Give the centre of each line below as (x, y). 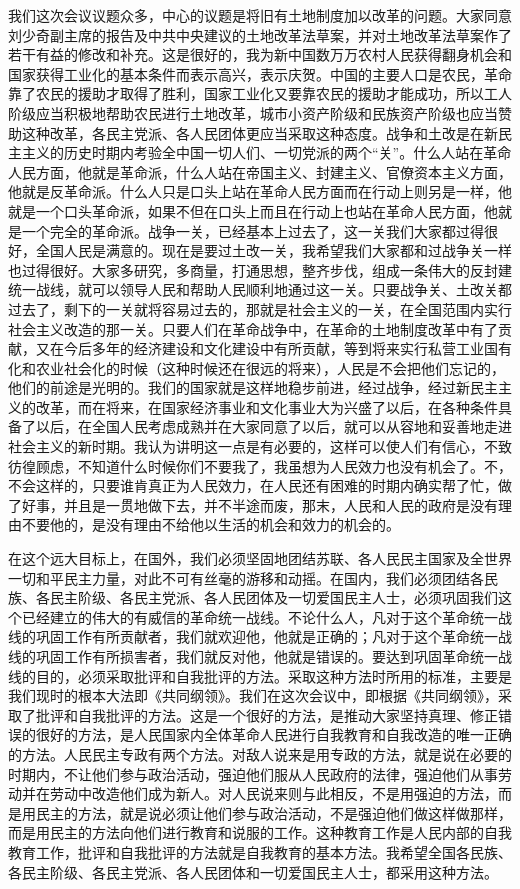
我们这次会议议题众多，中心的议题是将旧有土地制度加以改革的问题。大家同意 (260, 15)
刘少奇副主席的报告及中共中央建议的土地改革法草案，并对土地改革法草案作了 (260, 34)
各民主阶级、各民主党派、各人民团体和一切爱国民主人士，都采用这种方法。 (253, 871)
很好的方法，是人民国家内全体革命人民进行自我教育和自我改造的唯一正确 (273, 734)
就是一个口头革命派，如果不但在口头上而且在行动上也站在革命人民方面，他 (253, 210)
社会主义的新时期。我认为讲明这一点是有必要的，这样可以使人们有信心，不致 (260, 446)
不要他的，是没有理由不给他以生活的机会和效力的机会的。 (210, 524)
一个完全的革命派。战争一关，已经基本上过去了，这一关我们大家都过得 (252, 230)
